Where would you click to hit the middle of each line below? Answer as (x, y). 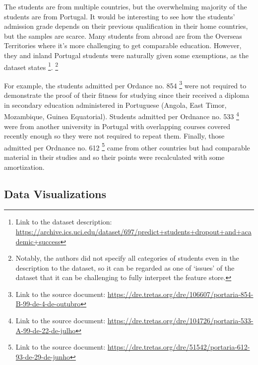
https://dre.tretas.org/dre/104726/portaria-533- (180, 321)
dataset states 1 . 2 (31, 66)
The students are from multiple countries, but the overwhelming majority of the (126, 6)
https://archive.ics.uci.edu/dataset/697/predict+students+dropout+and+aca (133, 231)
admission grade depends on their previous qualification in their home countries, (126, 26)
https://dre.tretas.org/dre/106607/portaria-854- (180, 294)
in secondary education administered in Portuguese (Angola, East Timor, (115, 105)
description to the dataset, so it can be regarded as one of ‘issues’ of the (125, 267)
